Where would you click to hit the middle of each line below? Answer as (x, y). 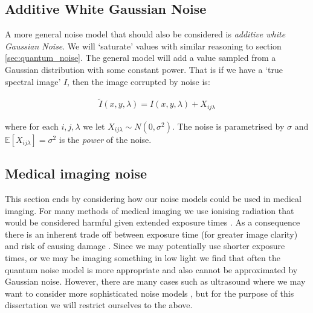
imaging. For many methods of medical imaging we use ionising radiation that (150, 210)
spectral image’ (33, 81)
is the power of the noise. (105, 139)
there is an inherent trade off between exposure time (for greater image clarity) (151, 234)
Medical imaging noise (76, 173)
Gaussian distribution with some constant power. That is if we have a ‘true (144, 69)
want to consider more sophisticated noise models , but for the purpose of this (150, 293)
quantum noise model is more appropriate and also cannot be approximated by (151, 269)
